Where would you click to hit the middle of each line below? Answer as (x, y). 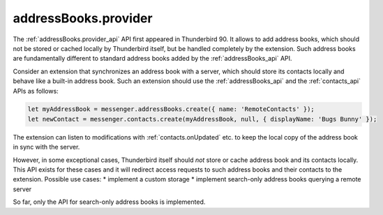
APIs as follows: (36, 91)
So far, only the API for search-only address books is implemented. (109, 202)
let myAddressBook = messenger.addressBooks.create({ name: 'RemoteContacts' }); (171, 109)
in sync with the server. (46, 147)
